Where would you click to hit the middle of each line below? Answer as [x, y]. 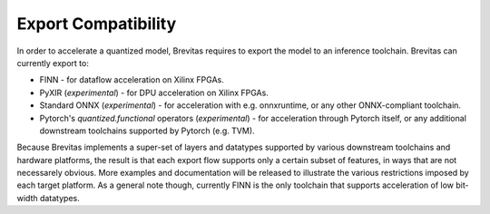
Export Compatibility [97, 24]
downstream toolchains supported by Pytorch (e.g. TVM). [147, 131]
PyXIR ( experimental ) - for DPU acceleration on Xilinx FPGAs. [154, 92]
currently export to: [53, 63]
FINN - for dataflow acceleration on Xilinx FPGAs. [132, 80]
